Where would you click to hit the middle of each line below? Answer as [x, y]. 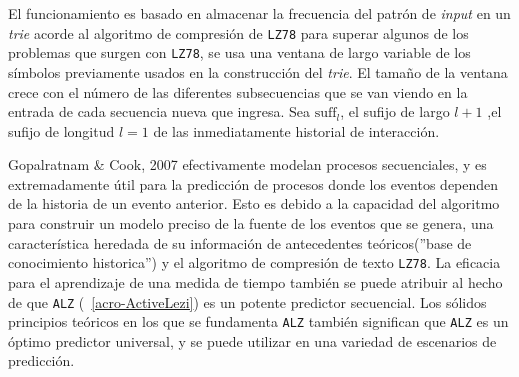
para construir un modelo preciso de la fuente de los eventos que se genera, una [251, 223]
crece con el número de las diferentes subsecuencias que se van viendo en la [238, 91]
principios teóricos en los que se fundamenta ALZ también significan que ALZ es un [258, 321]
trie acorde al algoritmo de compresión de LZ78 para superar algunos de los [238, 32]
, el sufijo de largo [395, 111]
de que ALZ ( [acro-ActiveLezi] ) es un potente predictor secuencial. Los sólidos [247, 301]
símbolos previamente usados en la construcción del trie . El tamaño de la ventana [258, 71]
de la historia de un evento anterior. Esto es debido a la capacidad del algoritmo [254, 203]
